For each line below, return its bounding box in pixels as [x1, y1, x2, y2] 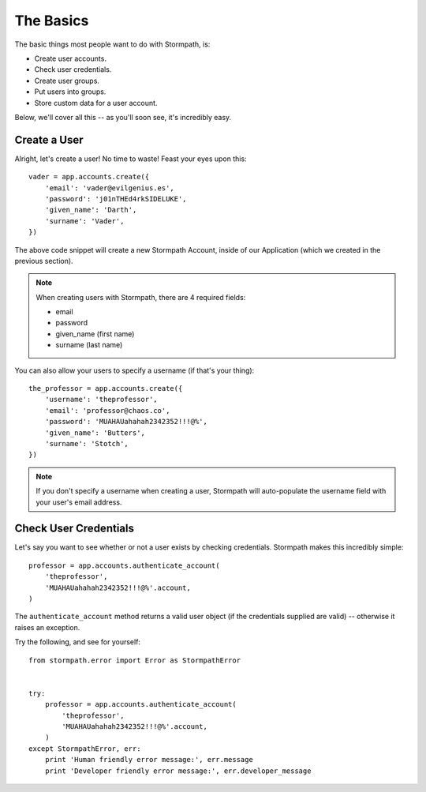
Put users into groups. [34, 87, 106, 96]
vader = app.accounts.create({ [28, 172, 150, 182]
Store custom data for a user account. [34, 98, 158, 107]
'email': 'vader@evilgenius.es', [44, 183, 175, 193]
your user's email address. [35, 497, 122, 507]
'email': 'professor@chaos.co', [44, 406, 170, 415]
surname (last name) [55, 340, 123, 350]
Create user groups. [34, 76, 100, 85]
